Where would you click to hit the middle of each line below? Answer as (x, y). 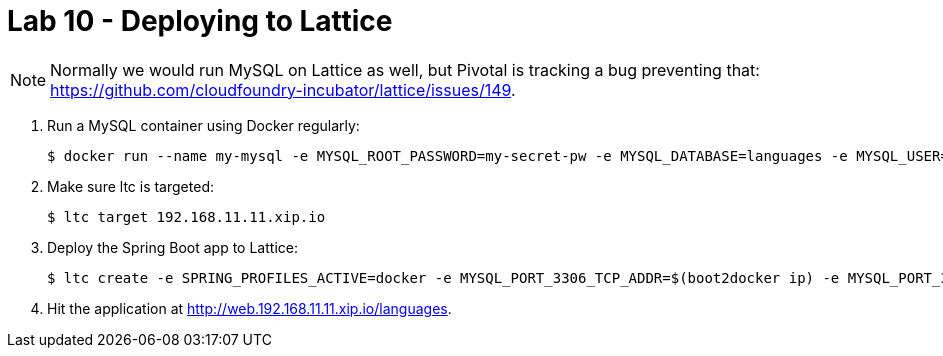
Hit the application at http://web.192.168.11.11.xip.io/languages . (249, 308)
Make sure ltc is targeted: (130, 186)
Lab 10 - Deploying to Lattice (200, 21)
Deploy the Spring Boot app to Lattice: (172, 247)
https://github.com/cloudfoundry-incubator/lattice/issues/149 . (283, 89)
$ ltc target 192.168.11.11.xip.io (186, 216)
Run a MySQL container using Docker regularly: (203, 125)
